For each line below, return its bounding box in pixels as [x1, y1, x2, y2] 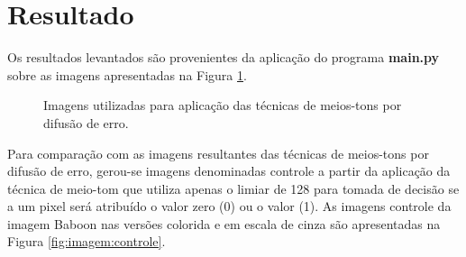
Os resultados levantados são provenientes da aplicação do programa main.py [7, 48, 440, 67]
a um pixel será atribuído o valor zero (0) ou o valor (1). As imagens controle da [7, 197, 452, 216]
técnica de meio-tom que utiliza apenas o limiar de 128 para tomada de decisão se [7, 179, 460, 197]
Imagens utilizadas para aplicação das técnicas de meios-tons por [43, 96, 402, 115]
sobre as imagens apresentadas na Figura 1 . [7, 65, 247, 84]
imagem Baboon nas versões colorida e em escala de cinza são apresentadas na [7, 214, 441, 233]
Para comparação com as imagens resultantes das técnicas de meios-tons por [7, 143, 429, 162]
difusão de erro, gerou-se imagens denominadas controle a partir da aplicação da [7, 161, 451, 180]
